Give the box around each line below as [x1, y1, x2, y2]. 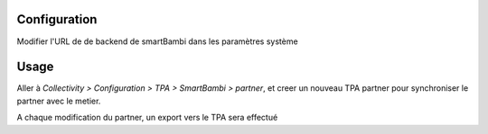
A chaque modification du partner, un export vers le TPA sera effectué [16, 112, 278, 123]
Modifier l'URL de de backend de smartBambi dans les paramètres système [16, 36, 298, 47]
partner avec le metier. [16, 95, 101, 106]
